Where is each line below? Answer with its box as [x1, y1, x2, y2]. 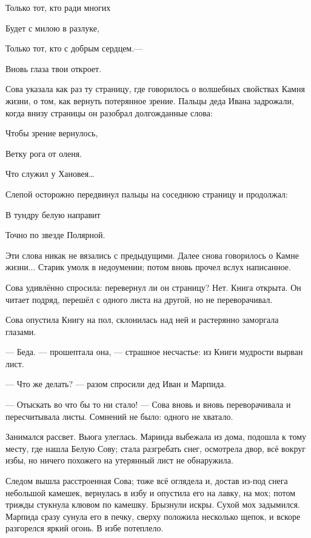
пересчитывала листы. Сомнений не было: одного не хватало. [5, 410, 233, 422]
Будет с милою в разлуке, [5, 21, 99, 34]
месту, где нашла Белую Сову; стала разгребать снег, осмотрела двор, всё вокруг [5, 442, 306, 454]
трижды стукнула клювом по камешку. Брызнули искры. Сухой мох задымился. [5, 498, 300, 511]
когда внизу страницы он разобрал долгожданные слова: [5, 106, 213, 119]
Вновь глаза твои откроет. [5, 62, 102, 75]
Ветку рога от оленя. [5, 147, 82, 159]
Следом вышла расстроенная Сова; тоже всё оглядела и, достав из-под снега [5, 474, 288, 487]
